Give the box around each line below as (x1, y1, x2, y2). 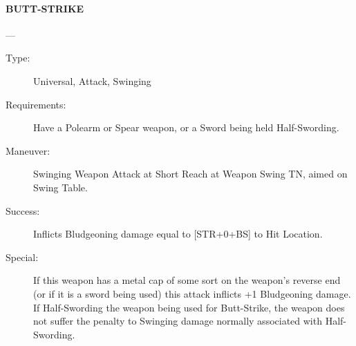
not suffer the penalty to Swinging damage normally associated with (33, 314, 322, 328)
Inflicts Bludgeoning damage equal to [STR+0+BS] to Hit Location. (33, 227, 323, 241)
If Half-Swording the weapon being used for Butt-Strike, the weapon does (33, 300, 345, 314)
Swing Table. (33, 180, 88, 194)
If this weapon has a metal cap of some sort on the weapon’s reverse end (33, 273, 341, 287)
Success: (6, 203, 40, 218)
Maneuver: (6, 143, 50, 157)
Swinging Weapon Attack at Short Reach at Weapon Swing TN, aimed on (33, 166, 348, 181)
